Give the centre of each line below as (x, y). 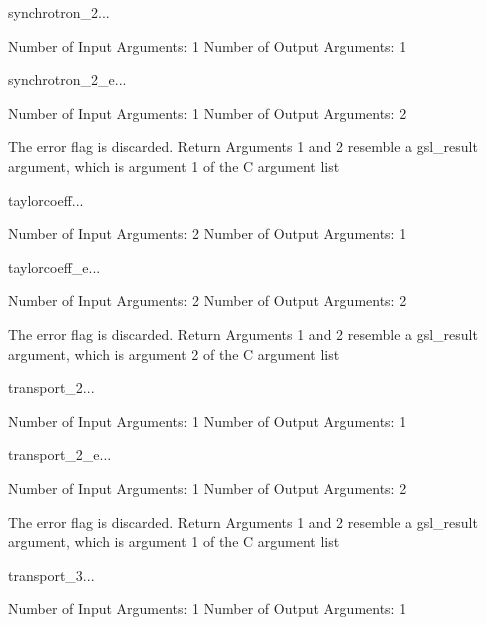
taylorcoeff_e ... (54, 266)
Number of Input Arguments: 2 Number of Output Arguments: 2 (207, 300)
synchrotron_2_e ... (67, 79)
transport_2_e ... (60, 454)
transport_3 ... (51, 574)
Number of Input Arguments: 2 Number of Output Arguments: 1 (207, 233)
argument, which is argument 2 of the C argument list (174, 353)
